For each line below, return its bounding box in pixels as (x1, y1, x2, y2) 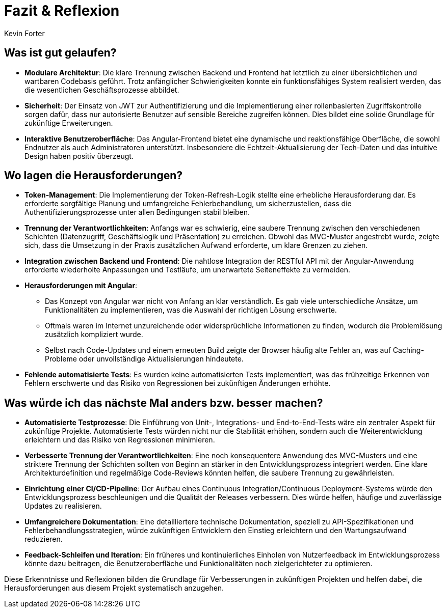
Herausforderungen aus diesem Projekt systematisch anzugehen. (4, 583, 224, 593)
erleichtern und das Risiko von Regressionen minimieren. (24, 435, 215, 444)
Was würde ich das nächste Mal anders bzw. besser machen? (4, 396, 323, 409)
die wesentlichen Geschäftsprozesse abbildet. (24, 85, 179, 94)
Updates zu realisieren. (24, 502, 102, 511)
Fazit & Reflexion (4, 2, 120, 19)
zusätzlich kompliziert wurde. (45, 330, 143, 339)
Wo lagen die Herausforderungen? (4, 169, 183, 182)
